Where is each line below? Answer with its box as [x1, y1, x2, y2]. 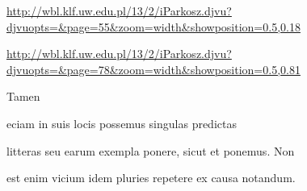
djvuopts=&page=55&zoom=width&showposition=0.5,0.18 [6, 18, 301, 35]
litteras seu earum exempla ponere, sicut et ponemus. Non [6, 142, 295, 159]
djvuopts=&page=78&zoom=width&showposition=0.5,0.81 [6, 60, 301, 77]
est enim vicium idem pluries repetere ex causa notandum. [6, 169, 296, 186]
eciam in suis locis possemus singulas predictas [6, 114, 237, 131]
